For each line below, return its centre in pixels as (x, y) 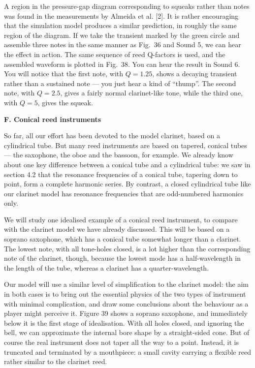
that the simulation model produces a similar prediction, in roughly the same (120, 25)
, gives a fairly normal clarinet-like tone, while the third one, (152, 93)
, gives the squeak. (65, 102)
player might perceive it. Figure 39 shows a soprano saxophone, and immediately (126, 313)
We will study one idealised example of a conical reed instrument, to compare (121, 219)
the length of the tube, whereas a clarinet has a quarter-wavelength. (107, 267)
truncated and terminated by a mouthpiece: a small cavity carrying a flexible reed (127, 352)
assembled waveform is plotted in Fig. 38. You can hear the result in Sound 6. (122, 64)
